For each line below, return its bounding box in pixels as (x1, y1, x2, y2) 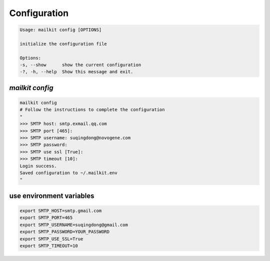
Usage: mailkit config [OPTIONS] (19, 27, 102, 33)
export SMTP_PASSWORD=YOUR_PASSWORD (19, 229, 110, 235)
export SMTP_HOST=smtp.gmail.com (19, 208, 102, 213)
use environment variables (9, 191, 94, 200)
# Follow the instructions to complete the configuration (19, 107, 165, 113)
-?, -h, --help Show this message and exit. (19, 69, 133, 75)
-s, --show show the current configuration (19, 62, 141, 68)
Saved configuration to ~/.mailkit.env (19, 170, 117, 175)
